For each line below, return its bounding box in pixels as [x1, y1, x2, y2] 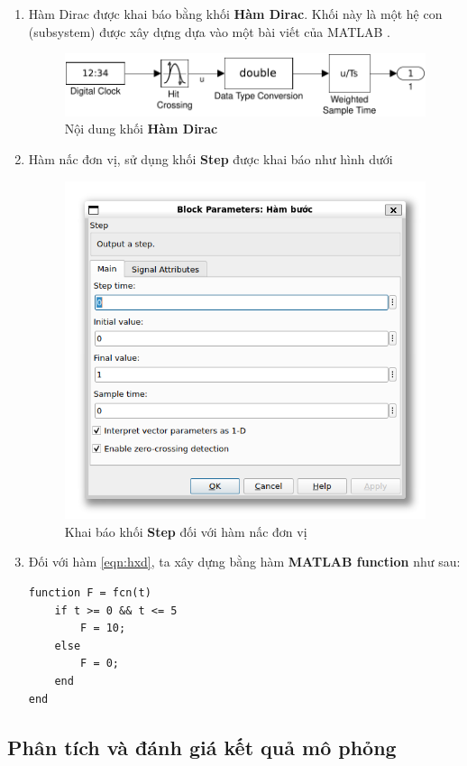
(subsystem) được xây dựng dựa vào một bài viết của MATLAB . [28, 22, 390, 41]
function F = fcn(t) [28, 586, 151, 599]
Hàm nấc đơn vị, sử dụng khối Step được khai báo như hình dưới [28, 149, 393, 168]
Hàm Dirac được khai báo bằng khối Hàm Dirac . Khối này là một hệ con [28, 5, 443, 23]
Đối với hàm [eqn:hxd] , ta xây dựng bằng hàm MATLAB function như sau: [28, 552, 461, 571]
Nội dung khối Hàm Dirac [64, 119, 218, 138]
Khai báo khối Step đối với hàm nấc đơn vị [64, 521, 307, 540]
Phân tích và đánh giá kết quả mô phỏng [7, 733, 397, 761]
